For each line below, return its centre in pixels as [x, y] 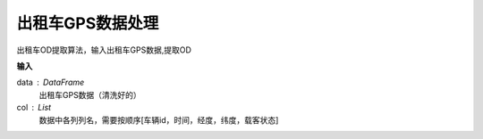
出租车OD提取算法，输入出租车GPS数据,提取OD [104, 50]
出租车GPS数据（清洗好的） [90, 94]
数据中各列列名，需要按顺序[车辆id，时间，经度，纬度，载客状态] [159, 119]
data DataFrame [51, 82]
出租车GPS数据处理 [88, 23]
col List [34, 108]
